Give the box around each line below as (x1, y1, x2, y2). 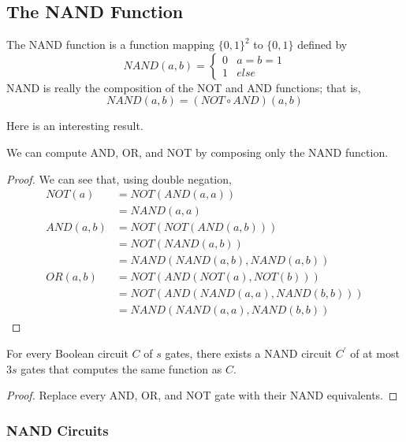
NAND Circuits (6, 420, 109, 440)
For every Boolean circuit (6, 345, 129, 362)
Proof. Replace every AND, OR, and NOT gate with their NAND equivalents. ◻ (6, 387, 398, 403)
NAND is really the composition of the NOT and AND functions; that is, (6, 79, 361, 95)
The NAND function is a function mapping (6, 36, 214, 53)
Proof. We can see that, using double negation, (6, 170, 232, 187)
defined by (297, 36, 348, 53)
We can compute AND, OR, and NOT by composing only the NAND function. (6, 143, 389, 160)
